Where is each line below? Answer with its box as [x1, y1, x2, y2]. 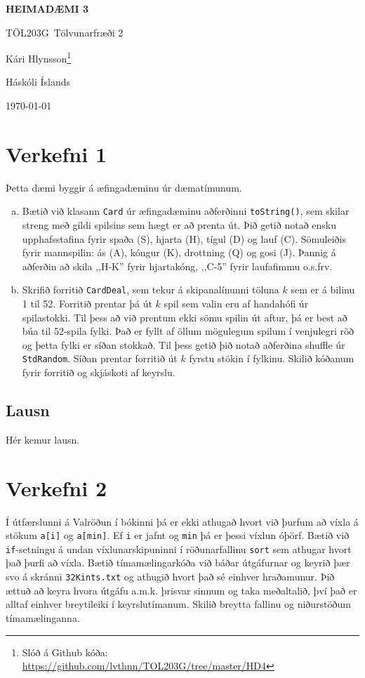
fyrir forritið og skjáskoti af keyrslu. [22, 365, 175, 380]
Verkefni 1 [6, 139, 107, 168]
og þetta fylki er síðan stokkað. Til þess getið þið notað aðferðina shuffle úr [22, 337, 345, 352]
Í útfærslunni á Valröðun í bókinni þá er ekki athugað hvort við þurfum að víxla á [6, 514, 359, 529]
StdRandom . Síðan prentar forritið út [22, 351, 178, 366]
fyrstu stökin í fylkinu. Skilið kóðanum [189, 351, 354, 366]
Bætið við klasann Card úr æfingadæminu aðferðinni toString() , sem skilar [22, 204, 350, 218]
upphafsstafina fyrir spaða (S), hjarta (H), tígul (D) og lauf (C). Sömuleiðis [22, 231, 346, 246]
